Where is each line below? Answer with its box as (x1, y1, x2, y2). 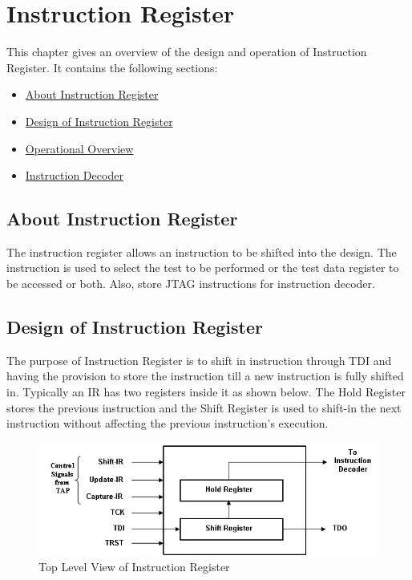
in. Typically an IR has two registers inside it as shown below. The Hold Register (6, 383, 406, 400)
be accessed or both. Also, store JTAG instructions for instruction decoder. (6, 275, 375, 292)
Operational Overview (25, 140, 134, 156)
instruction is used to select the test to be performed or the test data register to (6, 259, 399, 276)
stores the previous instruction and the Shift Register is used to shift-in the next (6, 399, 402, 416)
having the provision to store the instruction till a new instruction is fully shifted (6, 367, 404, 384)
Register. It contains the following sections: (6, 59, 218, 75)
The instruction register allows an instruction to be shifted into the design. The (6, 243, 397, 260)
